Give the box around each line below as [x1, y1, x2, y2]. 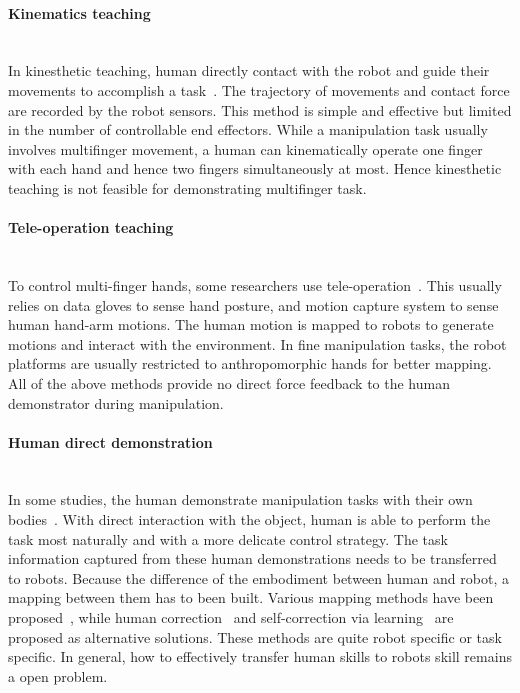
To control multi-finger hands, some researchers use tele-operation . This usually [8, 274, 502, 295]
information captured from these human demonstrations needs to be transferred [8, 548, 497, 569]
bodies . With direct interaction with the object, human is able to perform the [8, 509, 491, 530]
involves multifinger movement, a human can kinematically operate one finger [8, 138, 483, 159]
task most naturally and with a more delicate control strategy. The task [8, 528, 448, 549]
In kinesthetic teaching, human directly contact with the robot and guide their [8, 60, 490, 81]
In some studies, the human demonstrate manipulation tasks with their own [8, 489, 473, 510]
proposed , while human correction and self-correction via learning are [8, 607, 454, 628]
